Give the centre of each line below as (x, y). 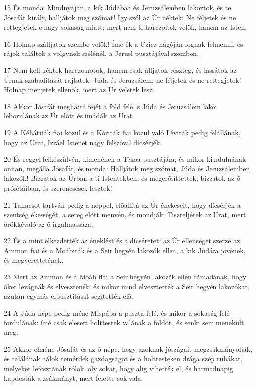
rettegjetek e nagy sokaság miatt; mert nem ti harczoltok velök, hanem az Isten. (126, 27)
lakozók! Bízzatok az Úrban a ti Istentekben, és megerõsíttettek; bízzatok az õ (122, 178)
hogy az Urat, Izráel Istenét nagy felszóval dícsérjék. (83, 142)
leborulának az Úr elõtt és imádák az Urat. (69, 116)
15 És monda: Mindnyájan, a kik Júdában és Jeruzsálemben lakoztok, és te (118, 7)
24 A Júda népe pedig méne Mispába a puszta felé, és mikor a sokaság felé (117, 312)
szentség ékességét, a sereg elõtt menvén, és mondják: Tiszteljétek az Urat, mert (125, 214)
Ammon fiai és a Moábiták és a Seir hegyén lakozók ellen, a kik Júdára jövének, (125, 250)
